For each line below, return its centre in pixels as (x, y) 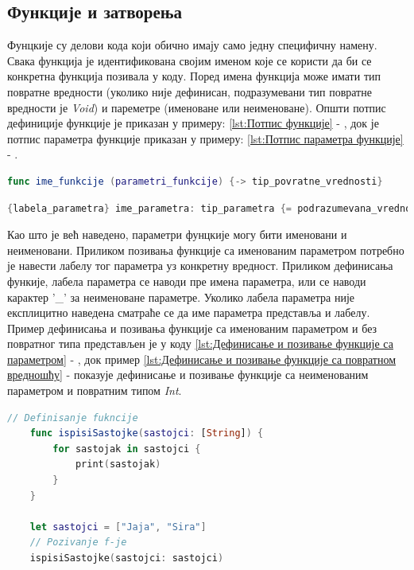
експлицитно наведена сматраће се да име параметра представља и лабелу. (189, 312)
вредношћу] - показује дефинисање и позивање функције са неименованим (188, 375)
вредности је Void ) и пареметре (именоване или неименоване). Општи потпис (197, 107)
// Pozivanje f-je (78, 543)
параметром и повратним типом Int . (95, 390)
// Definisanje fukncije (73, 418)
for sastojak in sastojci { (127, 449)
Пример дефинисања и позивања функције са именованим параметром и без (192, 328)
